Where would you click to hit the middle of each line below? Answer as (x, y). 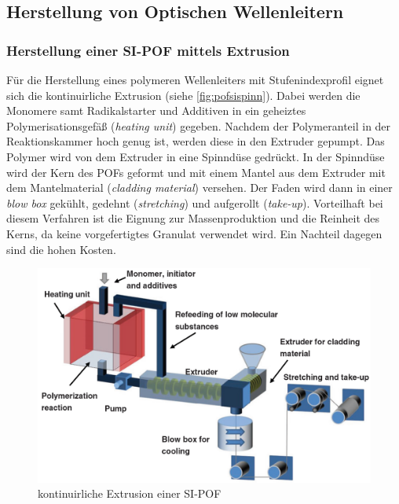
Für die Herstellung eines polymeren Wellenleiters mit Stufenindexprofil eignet (195, 79)
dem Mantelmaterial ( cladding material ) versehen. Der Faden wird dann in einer (199, 188)
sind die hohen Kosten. (61, 249)
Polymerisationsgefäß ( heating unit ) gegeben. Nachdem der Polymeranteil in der (199, 125)
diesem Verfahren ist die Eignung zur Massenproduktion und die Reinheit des (193, 218)
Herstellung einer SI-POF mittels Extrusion (148, 50)
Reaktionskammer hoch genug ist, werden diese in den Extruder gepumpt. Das (196, 141)
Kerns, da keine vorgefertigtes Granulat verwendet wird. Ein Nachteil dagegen (194, 233)
